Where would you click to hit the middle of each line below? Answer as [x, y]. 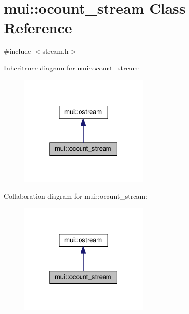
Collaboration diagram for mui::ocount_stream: [76, 195]
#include [18, 51]
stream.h [55, 51]
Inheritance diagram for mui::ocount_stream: [72, 67]
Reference [38, 27]
